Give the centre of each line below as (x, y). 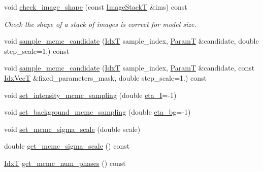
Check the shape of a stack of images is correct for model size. (100, 24)
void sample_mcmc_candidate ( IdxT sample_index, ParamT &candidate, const (129, 68)
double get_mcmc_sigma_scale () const (67, 146)
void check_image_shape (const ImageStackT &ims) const (96, 7)
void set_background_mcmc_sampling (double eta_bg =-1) (97, 112)
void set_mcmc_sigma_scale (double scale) (72, 129)
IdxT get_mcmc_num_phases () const (65, 163)
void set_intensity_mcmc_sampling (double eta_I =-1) (90, 95)
